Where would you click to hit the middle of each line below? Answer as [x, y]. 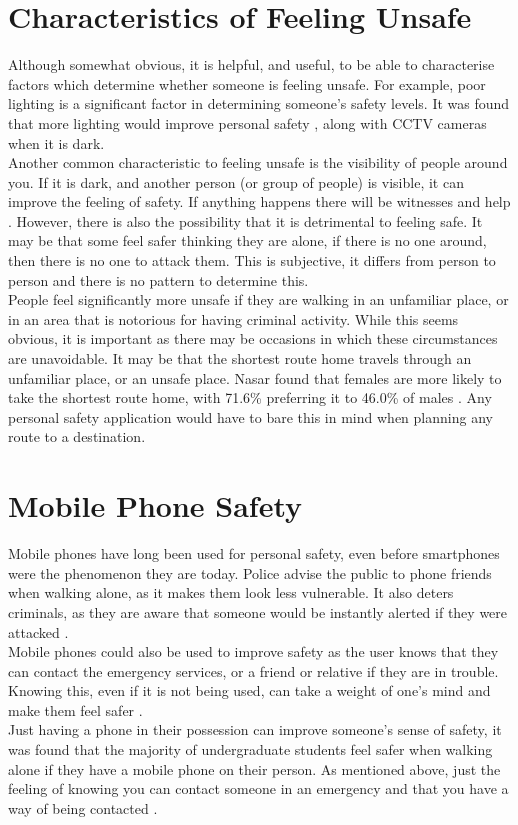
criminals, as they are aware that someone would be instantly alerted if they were [258, 611]
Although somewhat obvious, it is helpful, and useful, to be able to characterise [251, 64]
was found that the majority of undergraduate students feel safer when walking [250, 749]
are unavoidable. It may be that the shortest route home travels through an [240, 358]
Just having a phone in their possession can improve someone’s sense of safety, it [255, 729]
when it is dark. [56, 142]
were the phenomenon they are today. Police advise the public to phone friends [250, 572]
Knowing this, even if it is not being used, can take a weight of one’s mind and [249, 690]
